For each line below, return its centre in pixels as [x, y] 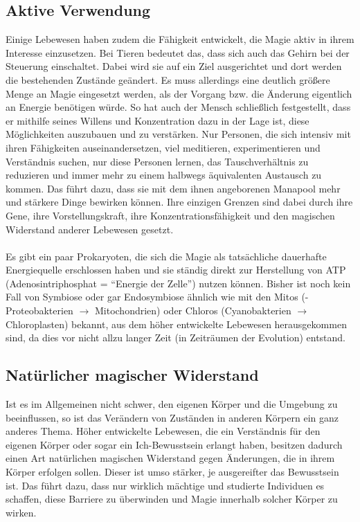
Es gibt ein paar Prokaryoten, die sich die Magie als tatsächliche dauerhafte [166, 256]
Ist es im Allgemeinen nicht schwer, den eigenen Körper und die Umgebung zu [172, 404]
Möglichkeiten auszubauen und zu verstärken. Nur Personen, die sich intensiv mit [178, 134]
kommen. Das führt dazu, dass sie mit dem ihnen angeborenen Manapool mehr [173, 188]
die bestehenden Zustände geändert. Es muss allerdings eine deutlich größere [168, 79]
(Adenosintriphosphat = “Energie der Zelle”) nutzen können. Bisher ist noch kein [178, 283]
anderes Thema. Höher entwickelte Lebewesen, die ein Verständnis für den [163, 431]
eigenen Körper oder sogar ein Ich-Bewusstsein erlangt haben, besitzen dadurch [174, 444]
